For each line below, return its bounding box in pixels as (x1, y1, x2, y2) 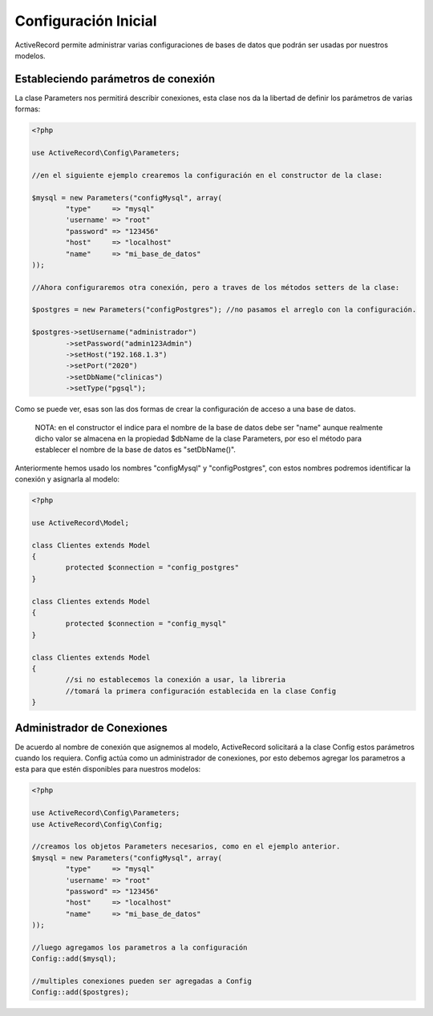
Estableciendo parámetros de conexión (14, 72, 216, 86)
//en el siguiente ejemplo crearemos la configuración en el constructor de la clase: (31, 171, 383, 179)
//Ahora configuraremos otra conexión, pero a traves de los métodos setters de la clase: (31, 283, 400, 292)
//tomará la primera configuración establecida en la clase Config (65, 686, 337, 695)
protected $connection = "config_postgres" (65, 563, 240, 572)
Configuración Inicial (14, 12, 157, 30)
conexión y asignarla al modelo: (14, 474, 120, 484)
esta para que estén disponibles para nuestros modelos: (14, 764, 201, 774)
